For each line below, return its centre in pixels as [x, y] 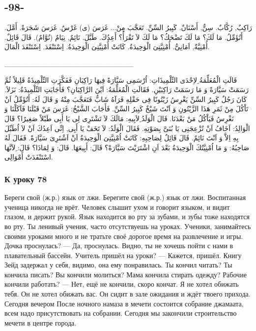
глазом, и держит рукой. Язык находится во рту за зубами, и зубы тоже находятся [127, 216]
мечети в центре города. [41, 322]
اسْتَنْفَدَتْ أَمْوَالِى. [29, 157]
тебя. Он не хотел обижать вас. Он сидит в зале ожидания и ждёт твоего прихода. [128, 294]
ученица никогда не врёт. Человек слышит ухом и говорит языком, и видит [117, 207]
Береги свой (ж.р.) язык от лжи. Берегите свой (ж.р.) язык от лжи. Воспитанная [125, 197]
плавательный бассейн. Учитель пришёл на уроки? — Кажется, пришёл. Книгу [123, 255]
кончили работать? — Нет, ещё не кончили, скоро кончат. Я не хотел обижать [122, 284]
